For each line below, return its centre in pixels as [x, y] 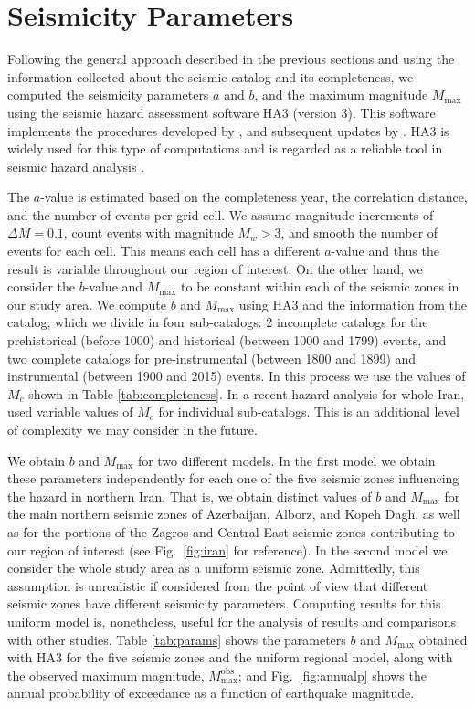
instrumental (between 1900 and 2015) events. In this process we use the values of [237, 376]
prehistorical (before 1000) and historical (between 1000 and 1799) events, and [227, 340]
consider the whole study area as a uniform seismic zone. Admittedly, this [214, 568]
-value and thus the [385, 251]
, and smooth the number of [359, 232]
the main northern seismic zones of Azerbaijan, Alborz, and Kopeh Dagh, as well [234, 514]
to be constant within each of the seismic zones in [320, 286]
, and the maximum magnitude [341, 95]
